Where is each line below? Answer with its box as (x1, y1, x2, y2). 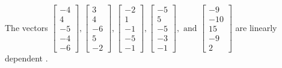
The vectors (5, 21, 48, 33)
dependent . (5, 52, 48, 64)
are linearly (235, 21, 277, 33)
